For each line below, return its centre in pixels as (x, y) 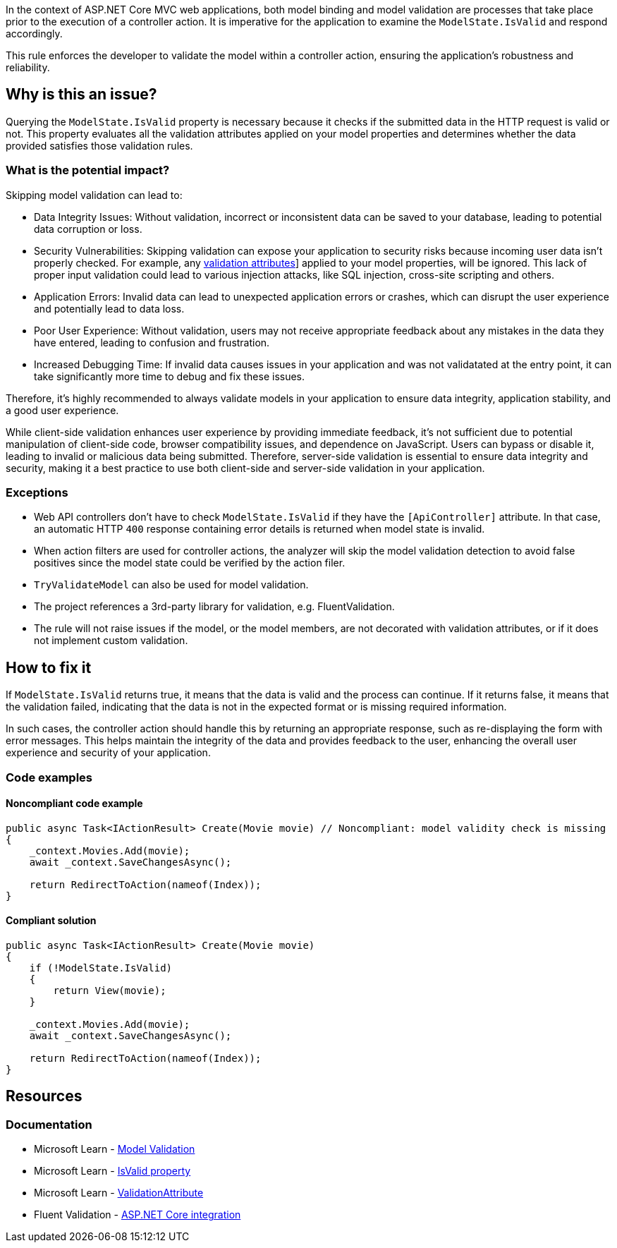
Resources (44, 1096)
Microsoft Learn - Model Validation (115, 1149)
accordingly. (34, 34)
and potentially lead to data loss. (109, 308)
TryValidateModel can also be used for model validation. (171, 585)
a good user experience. (62, 410)
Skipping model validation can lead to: (94, 195)
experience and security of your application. (108, 753)
